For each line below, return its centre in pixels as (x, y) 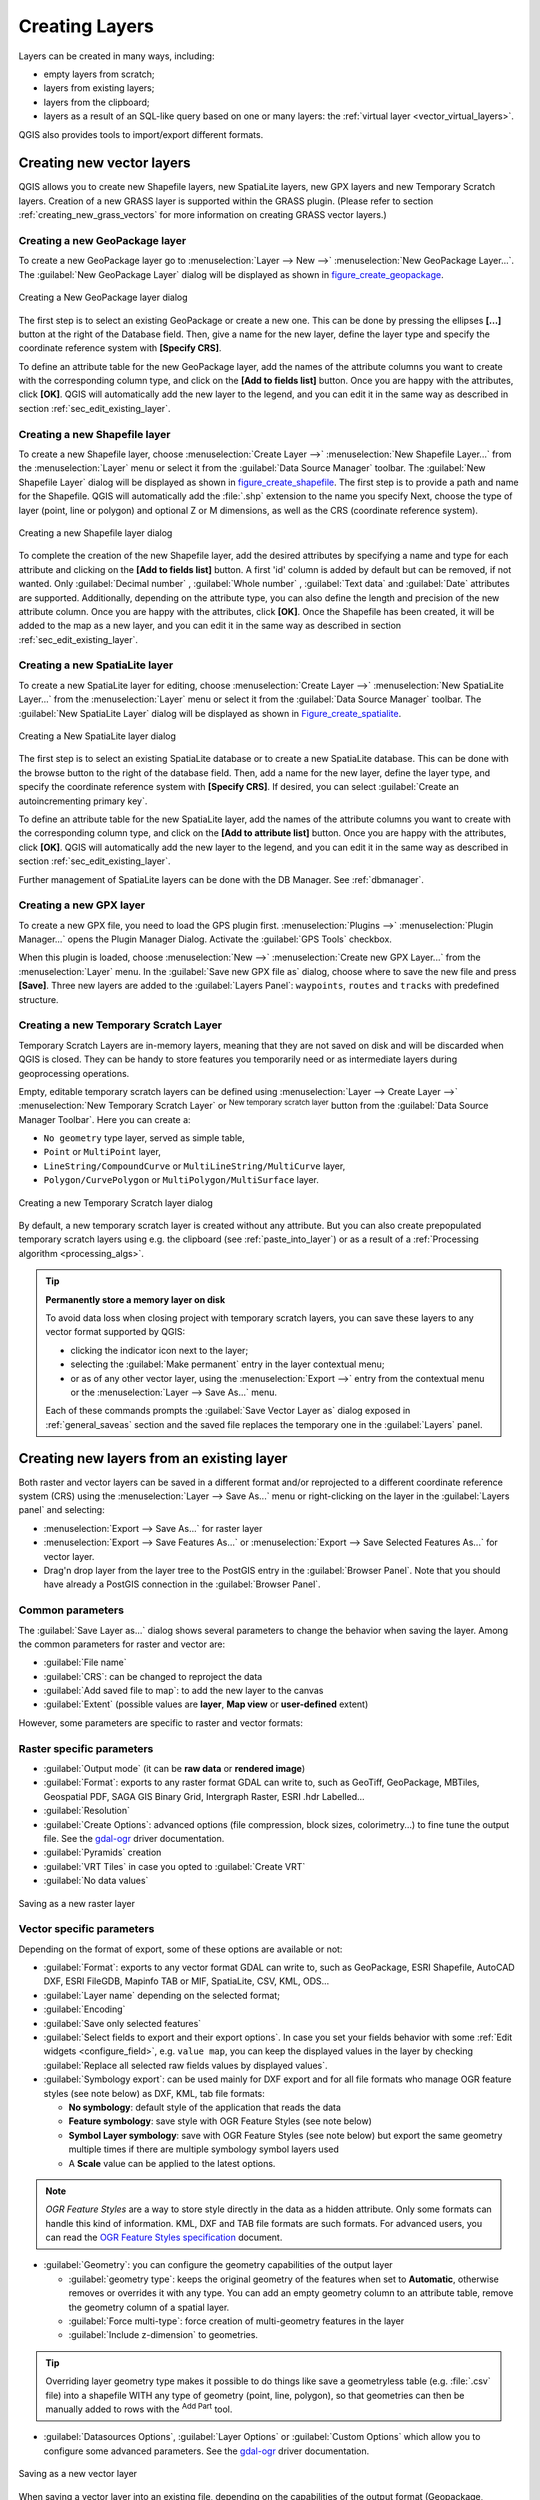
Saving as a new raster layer (76, 1903)
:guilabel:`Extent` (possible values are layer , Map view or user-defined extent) (206, 1704)
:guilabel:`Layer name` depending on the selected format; (161, 1995)
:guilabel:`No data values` (96, 1881)
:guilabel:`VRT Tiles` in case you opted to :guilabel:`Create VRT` (174, 1866)
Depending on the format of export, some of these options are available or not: (180, 1949)
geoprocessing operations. (74, 1073)
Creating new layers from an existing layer (153, 1458)
